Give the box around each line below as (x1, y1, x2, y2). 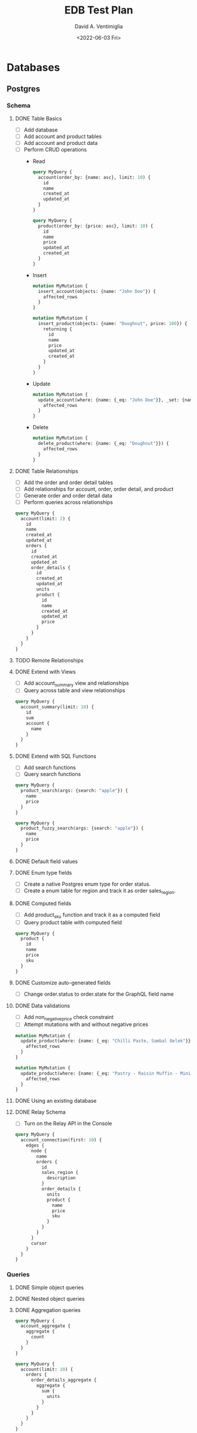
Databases (6, 61, 60, 74)
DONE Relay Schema (15, 1109, 66, 1116)
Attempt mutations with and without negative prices (23, 1021, 148, 1028)
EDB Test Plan (64, 4, 133, 17)
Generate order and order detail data (23, 492, 113, 499)
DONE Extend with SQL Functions (15, 752, 96, 760)
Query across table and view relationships (23, 687, 125, 694)
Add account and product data (23, 139, 98, 146)
